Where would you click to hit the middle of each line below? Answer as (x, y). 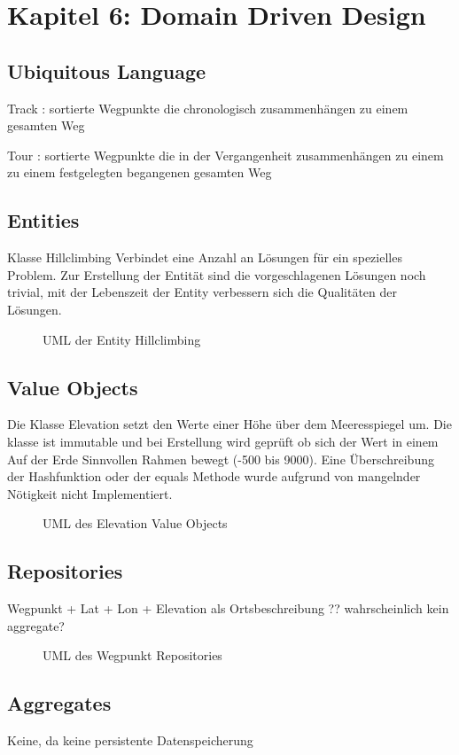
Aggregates (59, 703)
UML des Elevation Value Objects (135, 523)
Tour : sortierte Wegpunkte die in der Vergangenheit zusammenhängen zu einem (226, 155)
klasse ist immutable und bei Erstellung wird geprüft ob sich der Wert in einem (223, 441)
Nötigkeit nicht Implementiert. (90, 493)
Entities (43, 220)
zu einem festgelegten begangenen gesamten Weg (140, 172)
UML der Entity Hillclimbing (122, 339)
